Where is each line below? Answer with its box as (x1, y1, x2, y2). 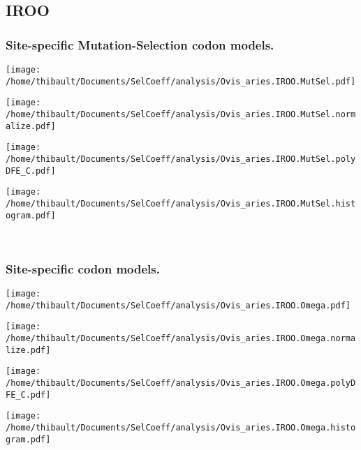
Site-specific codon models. (6, 260, 160, 277)
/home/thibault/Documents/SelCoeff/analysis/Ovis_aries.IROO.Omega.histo (6, 422, 356, 433)
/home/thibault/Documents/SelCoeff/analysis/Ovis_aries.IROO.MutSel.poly (6, 153, 356, 164)
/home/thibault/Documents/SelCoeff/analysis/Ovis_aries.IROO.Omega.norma (6, 333, 356, 343)
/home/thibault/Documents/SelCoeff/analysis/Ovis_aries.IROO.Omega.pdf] (6, 300, 351, 310)
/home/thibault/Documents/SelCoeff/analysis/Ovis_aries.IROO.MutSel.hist (6, 198, 356, 209)
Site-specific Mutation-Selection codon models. (6, 36, 274, 53)
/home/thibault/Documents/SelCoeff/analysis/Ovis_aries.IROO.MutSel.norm (6, 109, 356, 119)
